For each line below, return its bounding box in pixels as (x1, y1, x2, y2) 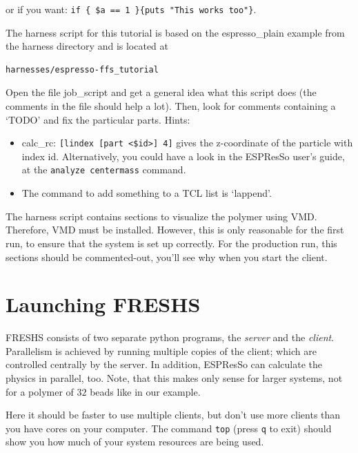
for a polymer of (6, 384, 74, 398)
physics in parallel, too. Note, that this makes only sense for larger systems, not (6, 371, 343, 385)
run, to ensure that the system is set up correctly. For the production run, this (6, 235, 337, 250)
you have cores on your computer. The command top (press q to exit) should (6, 421, 332, 435)
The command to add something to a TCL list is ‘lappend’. (21, 186, 272, 200)
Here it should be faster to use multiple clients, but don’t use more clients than (6, 407, 341, 422)
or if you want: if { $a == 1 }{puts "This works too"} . (6, 2, 257, 16)
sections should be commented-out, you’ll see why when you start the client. (6, 249, 328, 264)
